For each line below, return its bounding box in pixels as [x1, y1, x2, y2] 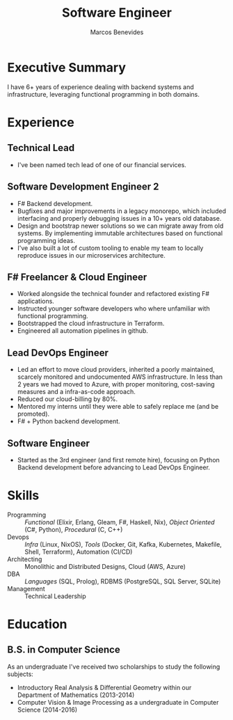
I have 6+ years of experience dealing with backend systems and [7, 82, 195, 91]
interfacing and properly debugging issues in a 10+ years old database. [17, 214, 222, 222]
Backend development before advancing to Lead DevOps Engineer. [17, 463, 211, 471]
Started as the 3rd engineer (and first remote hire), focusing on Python [17, 455, 220, 464]
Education [7, 616, 67, 632]
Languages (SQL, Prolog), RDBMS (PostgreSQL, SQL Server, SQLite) [24, 577, 221, 586]
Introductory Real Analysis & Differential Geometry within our [17, 683, 192, 691]
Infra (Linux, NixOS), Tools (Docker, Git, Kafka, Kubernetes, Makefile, [24, 540, 223, 548]
